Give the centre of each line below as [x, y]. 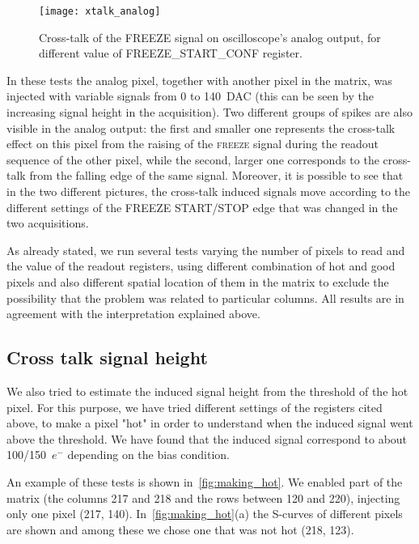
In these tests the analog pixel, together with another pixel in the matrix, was [199, 80]
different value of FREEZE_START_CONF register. [171, 53]
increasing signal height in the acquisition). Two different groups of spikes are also [209, 112]
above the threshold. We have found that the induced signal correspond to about [207, 438]
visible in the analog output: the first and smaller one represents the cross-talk [201, 127]
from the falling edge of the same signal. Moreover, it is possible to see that [216, 175]
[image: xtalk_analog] [100, 11]
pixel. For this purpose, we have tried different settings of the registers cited [195, 407]
